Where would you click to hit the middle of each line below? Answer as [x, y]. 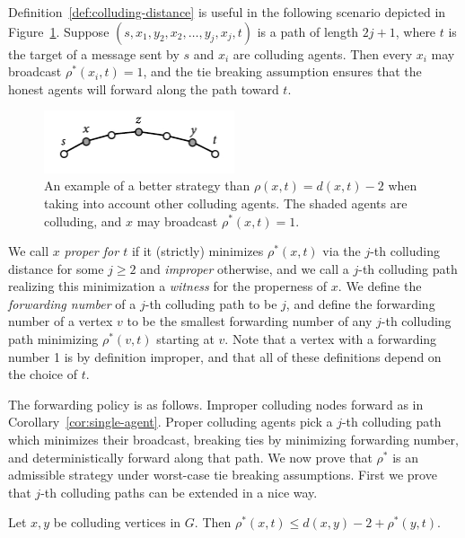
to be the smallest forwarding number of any [250, 321]
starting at [185, 339]
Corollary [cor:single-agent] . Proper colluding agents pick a [171, 422]
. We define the [380, 286]
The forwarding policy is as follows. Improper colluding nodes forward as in [216, 404]
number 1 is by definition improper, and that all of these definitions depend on [225, 356]
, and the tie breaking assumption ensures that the [282, 71]
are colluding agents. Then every [323, 53]
